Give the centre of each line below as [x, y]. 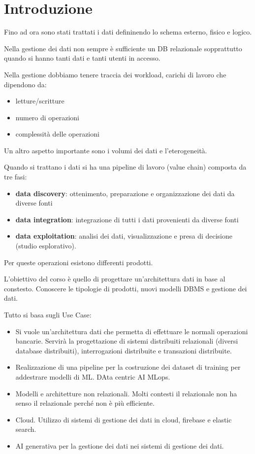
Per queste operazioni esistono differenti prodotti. [79, 262]
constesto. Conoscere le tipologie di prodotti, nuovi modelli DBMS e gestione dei [126, 288]
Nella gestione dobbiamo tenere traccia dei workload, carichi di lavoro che [115, 74]
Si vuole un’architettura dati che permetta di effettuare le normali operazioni [132, 331]
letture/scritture [40, 101]
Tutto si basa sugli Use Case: [48, 314]
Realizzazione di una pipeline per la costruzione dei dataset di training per [128, 367]
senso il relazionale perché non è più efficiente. [85, 403]
